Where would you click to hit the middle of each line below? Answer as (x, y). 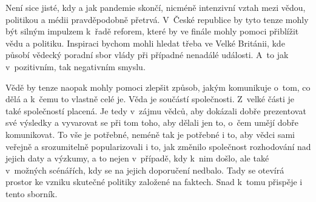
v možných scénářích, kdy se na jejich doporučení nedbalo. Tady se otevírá (145, 170)
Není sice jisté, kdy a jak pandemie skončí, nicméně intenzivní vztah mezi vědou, (156, 7)
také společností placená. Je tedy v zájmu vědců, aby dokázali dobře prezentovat (156, 110)
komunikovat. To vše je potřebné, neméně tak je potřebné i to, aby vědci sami (150, 134)
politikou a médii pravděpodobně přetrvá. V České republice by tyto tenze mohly (157, 19)
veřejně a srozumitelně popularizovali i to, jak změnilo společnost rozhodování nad (158, 146)
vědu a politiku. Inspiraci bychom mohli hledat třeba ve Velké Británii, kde (145, 43)
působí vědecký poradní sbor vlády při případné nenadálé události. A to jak (147, 55)
